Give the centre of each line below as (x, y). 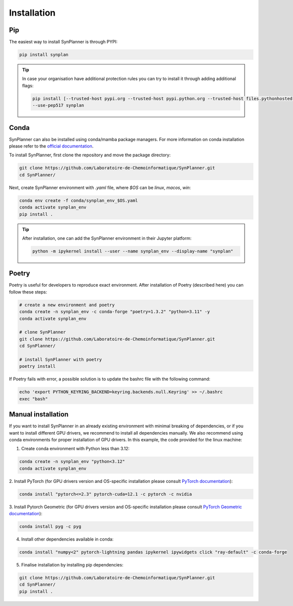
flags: (28, 85)
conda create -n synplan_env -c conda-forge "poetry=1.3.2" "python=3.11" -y (115, 312)
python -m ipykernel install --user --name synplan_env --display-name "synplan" (133, 251)
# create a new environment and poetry (67, 305)
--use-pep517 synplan (58, 105)
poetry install (37, 366)
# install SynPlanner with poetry (61, 359)
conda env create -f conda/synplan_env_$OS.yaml (79, 200)
